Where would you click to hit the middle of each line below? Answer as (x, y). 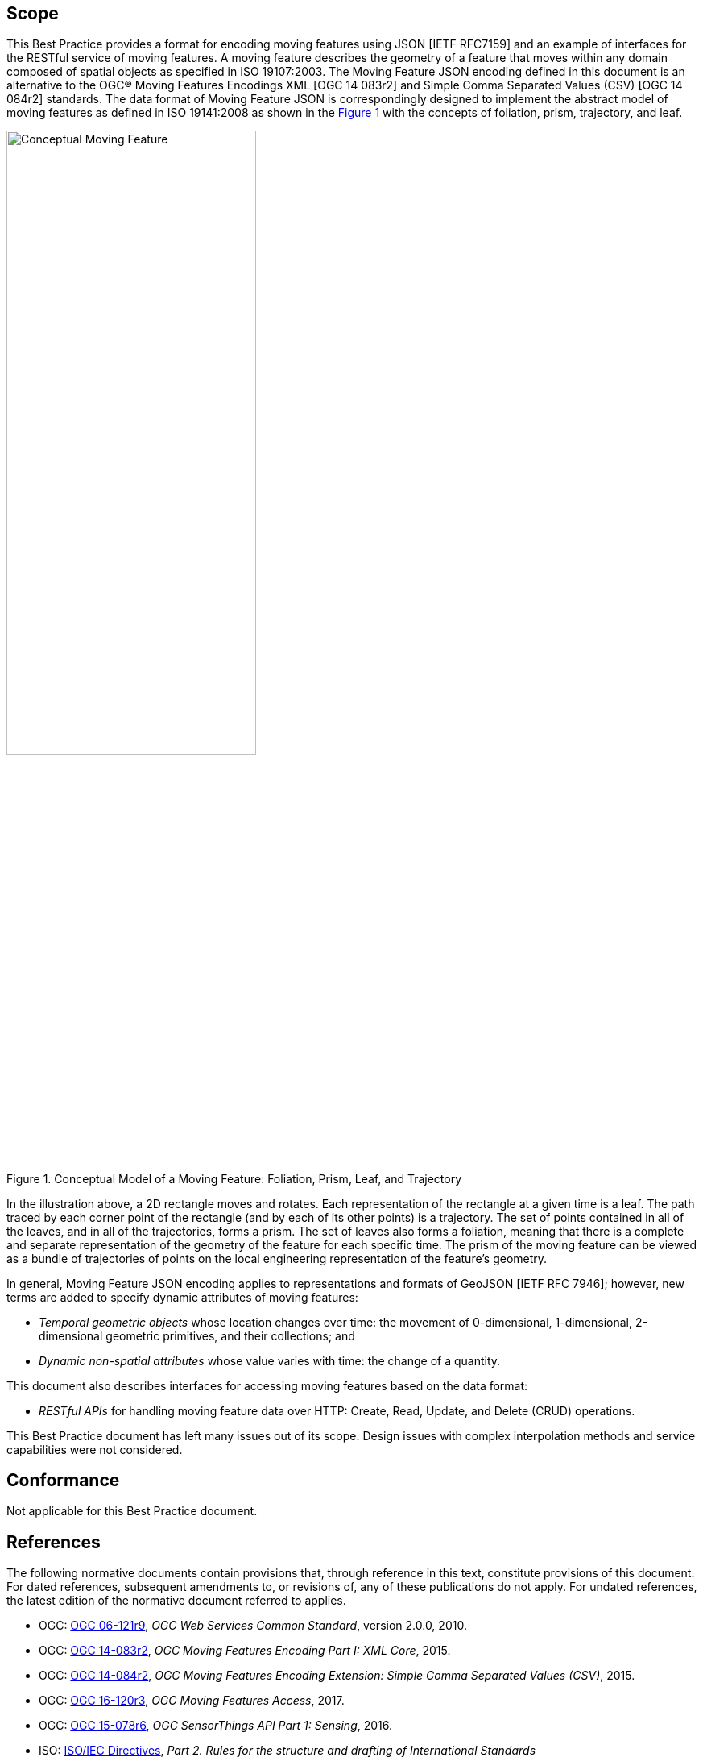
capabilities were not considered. (95, 1449)
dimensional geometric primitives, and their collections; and (197, 1335)
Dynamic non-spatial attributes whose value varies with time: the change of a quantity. (270, 1360)
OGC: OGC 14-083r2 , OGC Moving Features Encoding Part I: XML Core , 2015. (245, 1651)
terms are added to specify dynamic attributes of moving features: (182, 1297)
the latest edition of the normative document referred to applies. (176, 1601)
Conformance (63, 1481)
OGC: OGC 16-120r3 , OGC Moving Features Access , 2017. (192, 1701)
